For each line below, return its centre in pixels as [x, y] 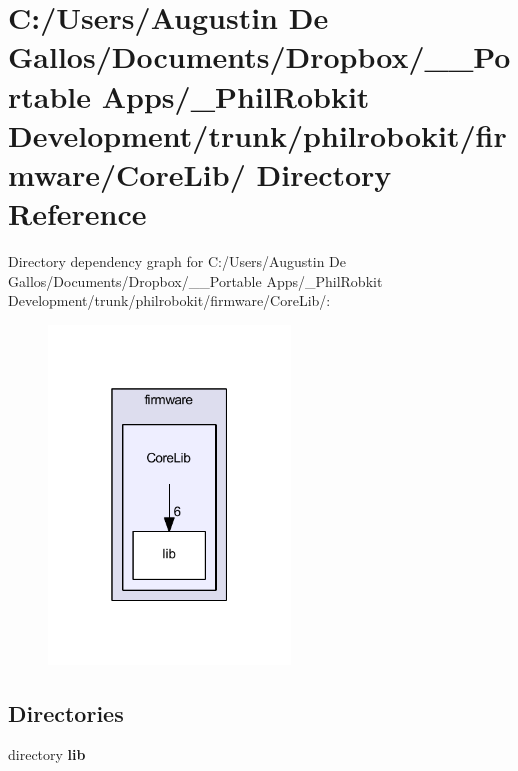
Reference [77, 213]
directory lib [47, 754]
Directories [66, 712]
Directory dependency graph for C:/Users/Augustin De [177, 261]
